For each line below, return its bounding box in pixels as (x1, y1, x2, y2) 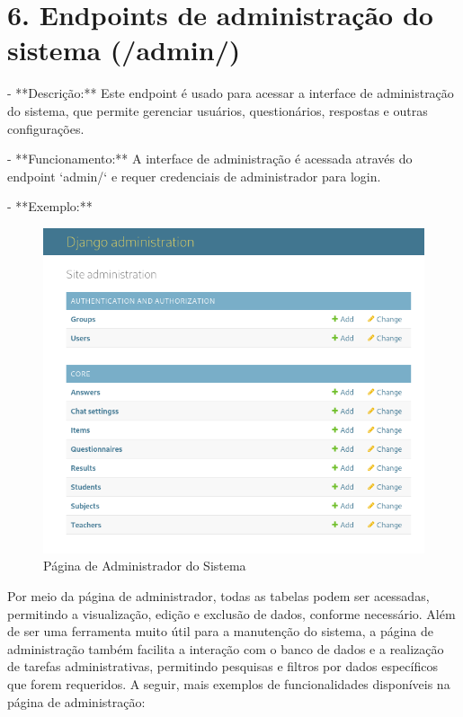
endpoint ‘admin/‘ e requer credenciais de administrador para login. (7, 166, 381, 185)
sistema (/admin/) (7, 31, 241, 68)
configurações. (7, 119, 85, 137)
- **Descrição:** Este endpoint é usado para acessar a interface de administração (7, 84, 454, 102)
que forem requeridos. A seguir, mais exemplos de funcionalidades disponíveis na (7, 674, 450, 693)
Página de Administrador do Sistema (43, 556, 246, 575)
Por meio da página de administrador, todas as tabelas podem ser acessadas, (7, 587, 430, 606)
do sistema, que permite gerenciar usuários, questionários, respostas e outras (7, 101, 428, 119)
